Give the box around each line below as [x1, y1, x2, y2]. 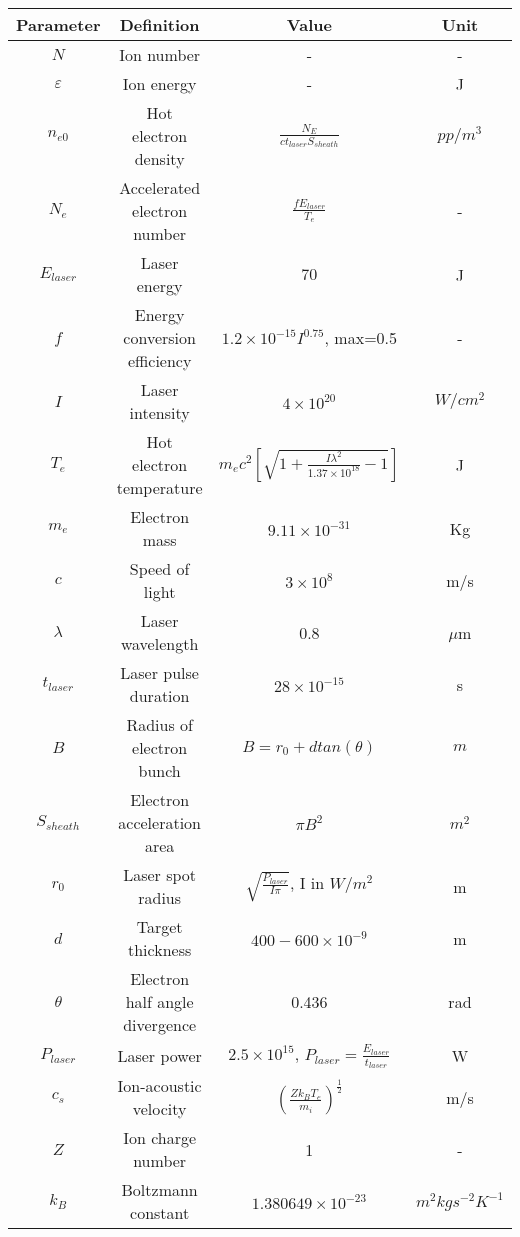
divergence [123, 1013, 197, 1036]
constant [130, 1201, 190, 1225]
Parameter [16, 13, 101, 36]
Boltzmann [121, 1178, 198, 1202]
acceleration [118, 811, 201, 834]
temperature [116, 476, 203, 499]
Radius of [126, 713, 193, 736]
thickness [128, 938, 192, 961]
